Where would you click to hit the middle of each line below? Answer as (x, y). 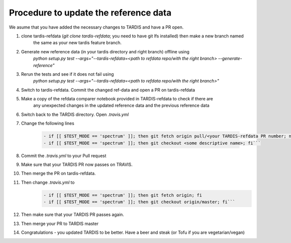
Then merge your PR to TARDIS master (60, 224)
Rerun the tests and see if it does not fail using (67, 74)
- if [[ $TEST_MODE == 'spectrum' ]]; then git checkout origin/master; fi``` (139, 202)
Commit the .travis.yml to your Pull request (64, 156)
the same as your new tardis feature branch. (77, 43)
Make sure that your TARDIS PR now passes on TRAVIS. (77, 164)
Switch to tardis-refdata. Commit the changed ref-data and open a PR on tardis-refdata (108, 90)
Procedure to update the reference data (90, 13)
